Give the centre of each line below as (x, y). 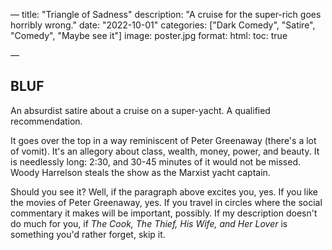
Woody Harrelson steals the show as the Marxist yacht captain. (140, 172)
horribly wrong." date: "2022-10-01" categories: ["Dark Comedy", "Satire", (163, 25)
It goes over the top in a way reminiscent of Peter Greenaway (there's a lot (163, 140)
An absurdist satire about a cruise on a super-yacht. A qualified (140, 110)
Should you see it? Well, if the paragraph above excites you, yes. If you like (164, 191)
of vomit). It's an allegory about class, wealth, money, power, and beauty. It (165, 151)
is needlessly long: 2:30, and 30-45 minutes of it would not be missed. (156, 161)
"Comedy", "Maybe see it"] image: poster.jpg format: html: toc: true (149, 35)
